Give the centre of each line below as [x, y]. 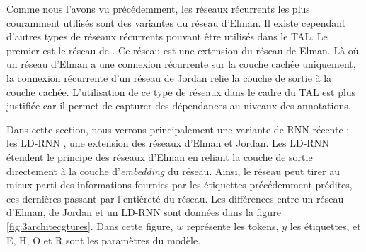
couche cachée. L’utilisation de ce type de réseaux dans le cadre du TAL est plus [181, 91]
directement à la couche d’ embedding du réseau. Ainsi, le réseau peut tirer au [173, 170]
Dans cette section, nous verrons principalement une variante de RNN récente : [178, 129]
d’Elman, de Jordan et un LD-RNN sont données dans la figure [144, 212]
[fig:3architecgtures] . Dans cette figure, [90, 226]
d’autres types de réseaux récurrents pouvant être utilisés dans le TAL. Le [167, 36]
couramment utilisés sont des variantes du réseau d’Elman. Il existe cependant [176, 22]
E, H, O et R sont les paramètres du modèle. [104, 240]
